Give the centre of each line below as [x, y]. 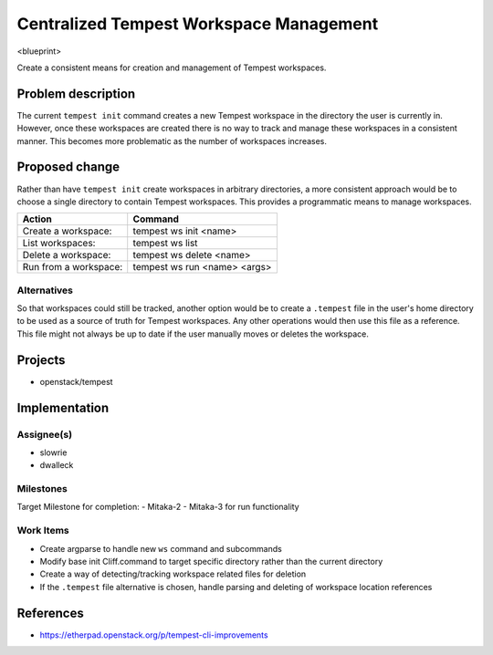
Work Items [43, 531]
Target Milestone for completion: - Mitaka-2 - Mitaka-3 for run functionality [158, 507]
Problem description [76, 94]
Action [37, 219]
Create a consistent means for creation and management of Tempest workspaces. [172, 68]
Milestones [42, 489]
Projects [41, 360]
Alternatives [45, 290]
